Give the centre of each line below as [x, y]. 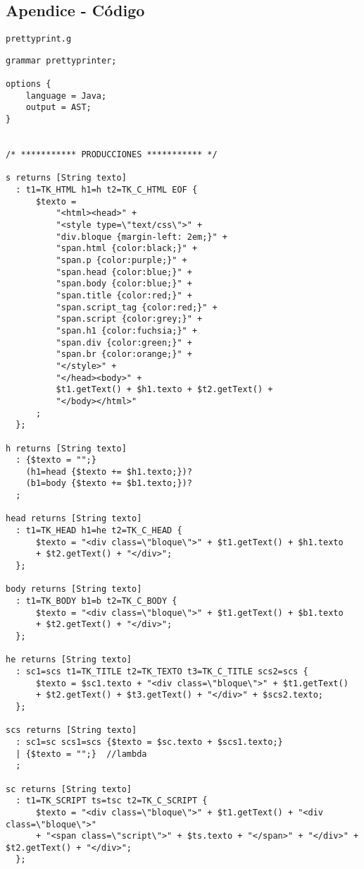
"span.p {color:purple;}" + [121, 261]
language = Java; [66, 96]
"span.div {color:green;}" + [124, 342]
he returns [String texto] [69, 660]
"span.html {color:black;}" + [127, 249]
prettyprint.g [39, 39]
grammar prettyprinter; [61, 60]
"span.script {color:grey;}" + [129, 319]
